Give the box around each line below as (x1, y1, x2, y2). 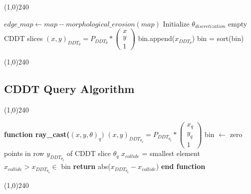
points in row (4, 148, 44, 158)
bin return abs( (61, 161, 111, 171)
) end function (156, 161, 206, 171)
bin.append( (138, 33, 175, 43)
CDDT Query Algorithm (4, 81, 135, 96)
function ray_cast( (4, 128, 70, 139)
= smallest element (142, 148, 200, 158)
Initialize (163, 18, 190, 28)
